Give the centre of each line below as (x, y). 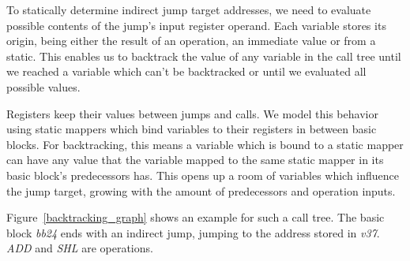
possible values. (43, 86)
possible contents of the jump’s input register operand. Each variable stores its (196, 25)
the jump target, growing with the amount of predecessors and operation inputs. (201, 190)
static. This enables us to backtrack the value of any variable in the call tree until (204, 56)
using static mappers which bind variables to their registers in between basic (192, 129)
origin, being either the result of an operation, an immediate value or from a (191, 41)
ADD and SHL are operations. (80, 248)
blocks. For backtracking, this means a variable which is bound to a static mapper (205, 144)
